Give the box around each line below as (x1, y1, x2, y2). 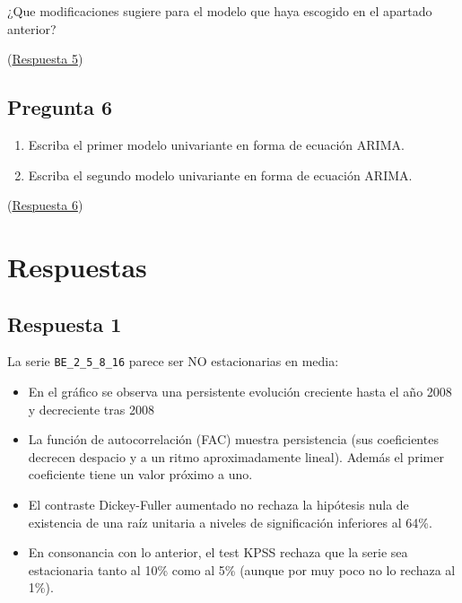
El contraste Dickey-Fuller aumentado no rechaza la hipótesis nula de (28, 494, 409, 513)
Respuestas (7, 248, 147, 284)
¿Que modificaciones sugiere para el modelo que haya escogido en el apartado (7, 2, 432, 20)
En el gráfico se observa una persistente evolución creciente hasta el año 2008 (28, 382, 452, 400)
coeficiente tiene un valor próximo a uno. (28, 465, 253, 484)
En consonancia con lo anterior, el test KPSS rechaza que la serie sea (28, 543, 408, 562)
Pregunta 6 (7, 93, 113, 121)
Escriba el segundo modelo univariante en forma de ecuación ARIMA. (28, 165, 413, 184)
